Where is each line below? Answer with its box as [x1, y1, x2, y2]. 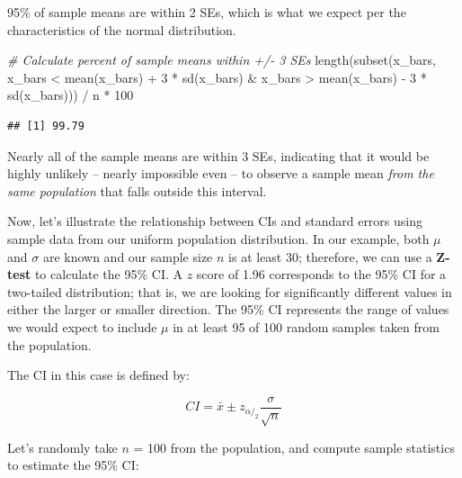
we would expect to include [7, 317, 157, 336]
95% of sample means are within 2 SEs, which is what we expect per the [7, 3, 406, 21]
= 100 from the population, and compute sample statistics [133, 437, 455, 456]
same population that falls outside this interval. [7, 181, 267, 200]
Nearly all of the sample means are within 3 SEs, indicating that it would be [7, 146, 430, 165]
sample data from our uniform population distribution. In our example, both [7, 229, 430, 248]
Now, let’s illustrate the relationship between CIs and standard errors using [7, 212, 422, 230]
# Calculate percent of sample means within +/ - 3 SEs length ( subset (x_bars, [7, 50, 437, 69]
